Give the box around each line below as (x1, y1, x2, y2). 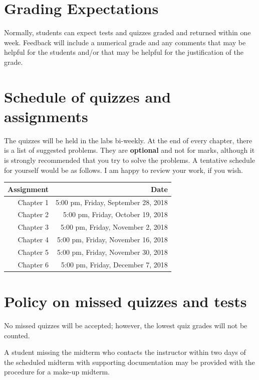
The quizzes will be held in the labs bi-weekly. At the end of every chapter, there (4, 135, 252, 145)
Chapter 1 (18, 197, 49, 207)
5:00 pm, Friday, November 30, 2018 (57, 246, 168, 257)
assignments (4, 106, 88, 126)
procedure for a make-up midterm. (4, 366, 110, 377)
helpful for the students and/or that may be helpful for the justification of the (4, 47, 243, 57)
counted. (4, 330, 30, 340)
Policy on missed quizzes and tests (4, 291, 247, 312)
